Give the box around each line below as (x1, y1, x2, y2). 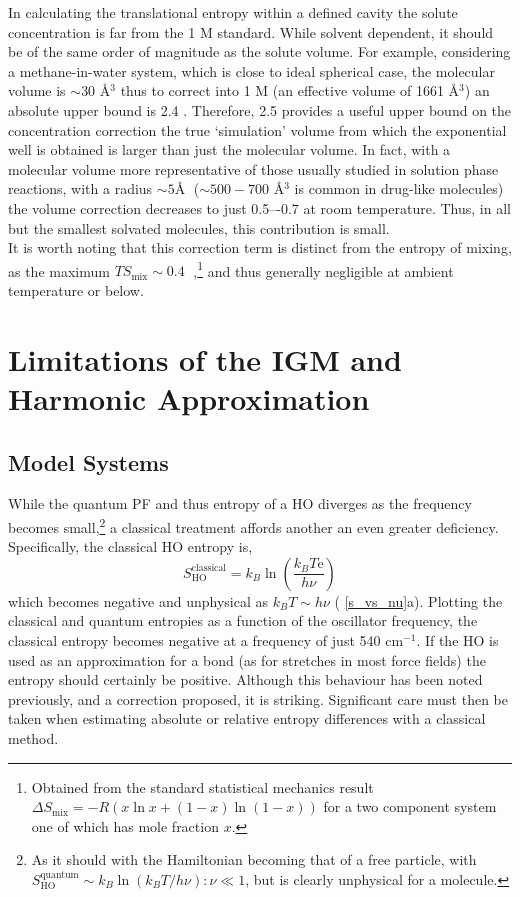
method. (8, 727, 59, 748)
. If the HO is (416, 629, 499, 650)
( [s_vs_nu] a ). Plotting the (334, 590, 503, 611)
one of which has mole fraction (31, 815, 219, 836)
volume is (8, 80, 66, 101)
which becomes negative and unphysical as (8, 590, 268, 611)
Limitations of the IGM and (8, 338, 402, 379)
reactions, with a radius (8, 178, 153, 199)
